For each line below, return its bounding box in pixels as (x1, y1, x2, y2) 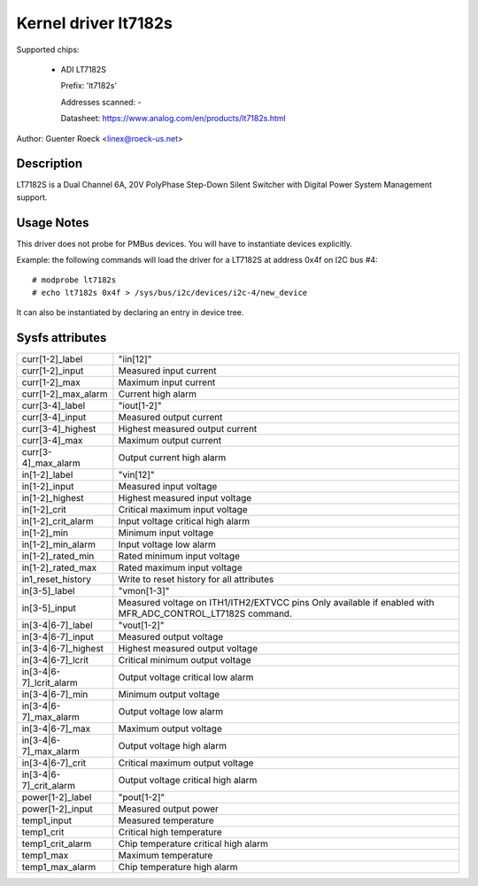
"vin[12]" (118, 469, 155, 482)
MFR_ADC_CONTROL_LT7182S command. (118, 607, 292, 620)
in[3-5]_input (21, 602, 77, 614)
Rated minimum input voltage (118, 550, 241, 562)
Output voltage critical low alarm (118, 671, 254, 683)
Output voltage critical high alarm (118, 774, 258, 787)
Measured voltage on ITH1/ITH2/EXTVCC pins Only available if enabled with (118, 597, 435, 609)
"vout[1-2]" (118, 620, 165, 632)
